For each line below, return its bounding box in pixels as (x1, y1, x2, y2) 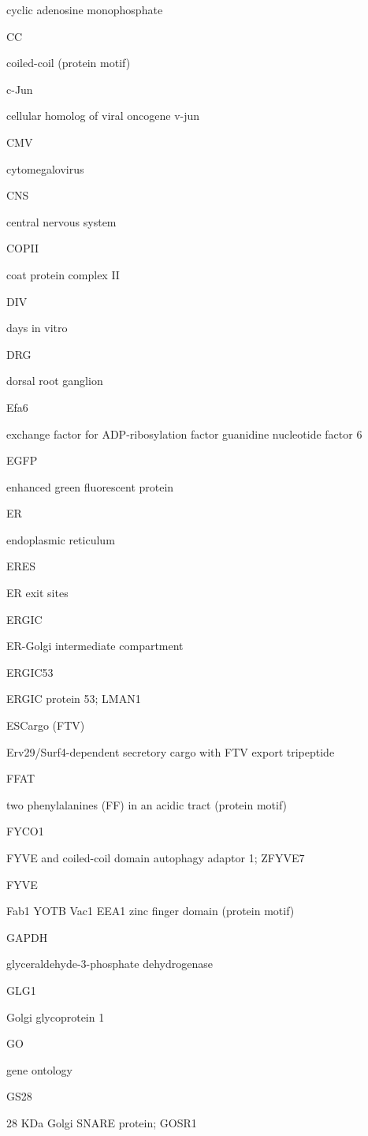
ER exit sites (6, 585, 69, 601)
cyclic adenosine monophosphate (6, 2, 163, 17)
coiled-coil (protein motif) (6, 54, 131, 71)
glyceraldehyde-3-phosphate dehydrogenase (6, 955, 213, 972)
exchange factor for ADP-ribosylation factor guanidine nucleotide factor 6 (6, 425, 362, 442)
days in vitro (6, 319, 68, 336)
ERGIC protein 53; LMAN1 (6, 690, 141, 707)
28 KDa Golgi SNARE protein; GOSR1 (6, 1114, 197, 1130)
